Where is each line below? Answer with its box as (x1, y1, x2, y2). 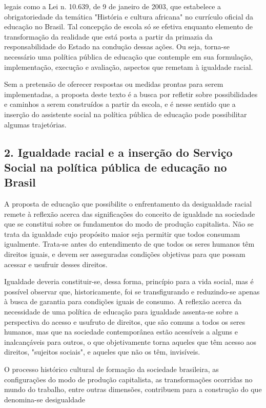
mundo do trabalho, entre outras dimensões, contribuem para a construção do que (4, 384, 262, 395)
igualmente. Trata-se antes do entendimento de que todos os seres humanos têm (4, 238, 255, 249)
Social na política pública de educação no (4, 159, 227, 175)
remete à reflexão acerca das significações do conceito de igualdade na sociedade (4, 208, 255, 219)
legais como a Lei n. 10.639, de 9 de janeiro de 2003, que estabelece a (4, 1, 221, 11)
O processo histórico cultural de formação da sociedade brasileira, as (4, 364, 219, 375)
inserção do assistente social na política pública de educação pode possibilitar (4, 108, 247, 119)
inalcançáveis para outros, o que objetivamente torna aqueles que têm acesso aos (4, 336, 257, 347)
